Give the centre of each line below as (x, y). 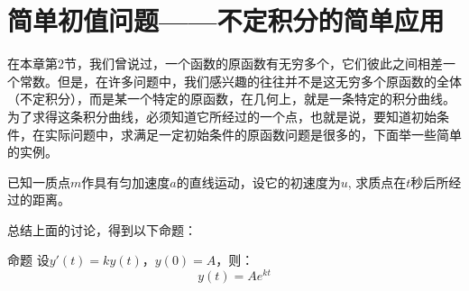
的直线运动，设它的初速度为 (258, 182)
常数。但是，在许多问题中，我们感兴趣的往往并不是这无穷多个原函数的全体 (240, 81)
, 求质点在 (377, 182)
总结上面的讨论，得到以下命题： (102, 229)
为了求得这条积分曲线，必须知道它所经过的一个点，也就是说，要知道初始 (222, 116)
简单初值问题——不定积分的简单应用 (226, 20)
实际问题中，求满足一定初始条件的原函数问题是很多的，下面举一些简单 (253, 134)
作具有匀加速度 (126, 182)
